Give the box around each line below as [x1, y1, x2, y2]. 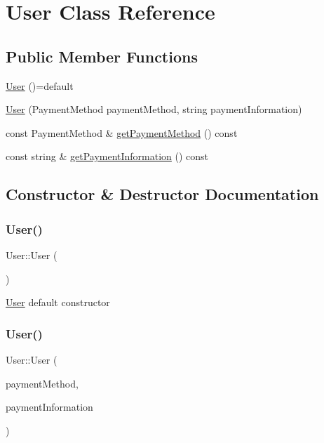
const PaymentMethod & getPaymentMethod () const [6, 125, 238, 140]
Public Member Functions [6, 45, 198, 67]
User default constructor [6, 295, 110, 310]
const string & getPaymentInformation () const [6, 149, 209, 164]
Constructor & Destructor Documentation [6, 183, 319, 205]
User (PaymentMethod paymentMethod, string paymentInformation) [6, 102, 302, 117]
